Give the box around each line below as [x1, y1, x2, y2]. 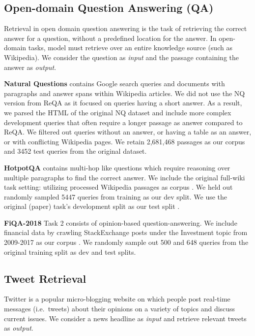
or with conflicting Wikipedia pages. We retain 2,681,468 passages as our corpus [4, 136, 245, 146]
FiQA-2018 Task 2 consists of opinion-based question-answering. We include [4, 217, 237, 228]
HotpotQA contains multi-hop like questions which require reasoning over [4, 162, 230, 172]
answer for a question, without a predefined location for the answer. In [4, 33, 217, 43]
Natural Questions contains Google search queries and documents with [4, 78, 225, 89]
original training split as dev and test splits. [4, 246, 136, 257]
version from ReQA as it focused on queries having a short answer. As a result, [4, 98, 242, 108]
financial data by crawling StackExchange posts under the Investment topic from [4, 227, 248, 237]
